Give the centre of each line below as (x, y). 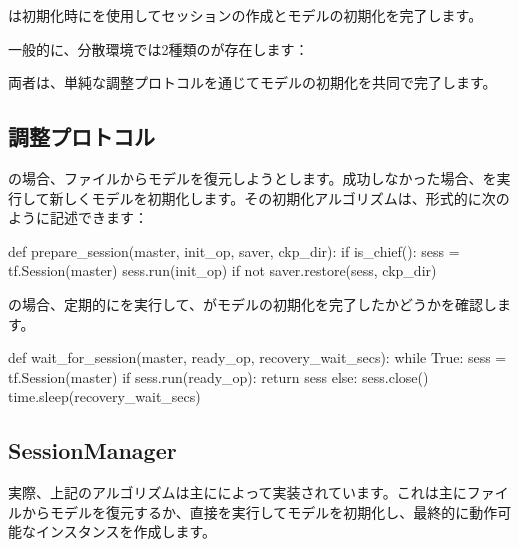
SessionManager (92, 450)
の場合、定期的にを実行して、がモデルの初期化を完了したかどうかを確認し (252, 303)
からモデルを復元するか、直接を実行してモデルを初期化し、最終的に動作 (259, 511)
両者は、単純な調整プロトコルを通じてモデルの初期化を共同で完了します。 (252, 82)
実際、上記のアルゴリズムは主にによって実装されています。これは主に (237, 492)
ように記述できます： (78, 217)
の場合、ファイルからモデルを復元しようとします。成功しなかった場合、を (252, 177)
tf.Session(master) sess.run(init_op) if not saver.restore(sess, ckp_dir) (222, 270)
